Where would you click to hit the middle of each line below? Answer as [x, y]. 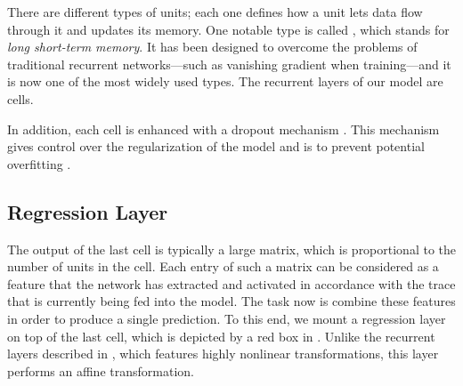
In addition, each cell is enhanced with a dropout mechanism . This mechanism [223, 129]
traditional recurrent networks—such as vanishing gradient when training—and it [229, 64]
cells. [20, 98]
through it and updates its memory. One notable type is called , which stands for [228, 29]
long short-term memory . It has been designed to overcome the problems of [212, 47]
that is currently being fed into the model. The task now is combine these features [231, 301]
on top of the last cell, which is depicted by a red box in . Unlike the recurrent [221, 336]
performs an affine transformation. [101, 370]
